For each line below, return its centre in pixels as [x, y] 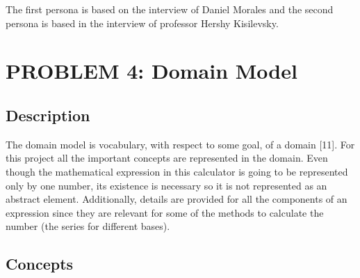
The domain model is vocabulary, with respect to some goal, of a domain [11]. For [180, 144]
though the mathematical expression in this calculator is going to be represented [177, 171]
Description [48, 115]
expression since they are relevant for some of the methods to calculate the [165, 212]
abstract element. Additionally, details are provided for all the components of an [177, 199]
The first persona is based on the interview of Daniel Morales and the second [170, 9]
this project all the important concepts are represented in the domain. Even [167, 158]
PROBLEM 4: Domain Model [152, 71]
